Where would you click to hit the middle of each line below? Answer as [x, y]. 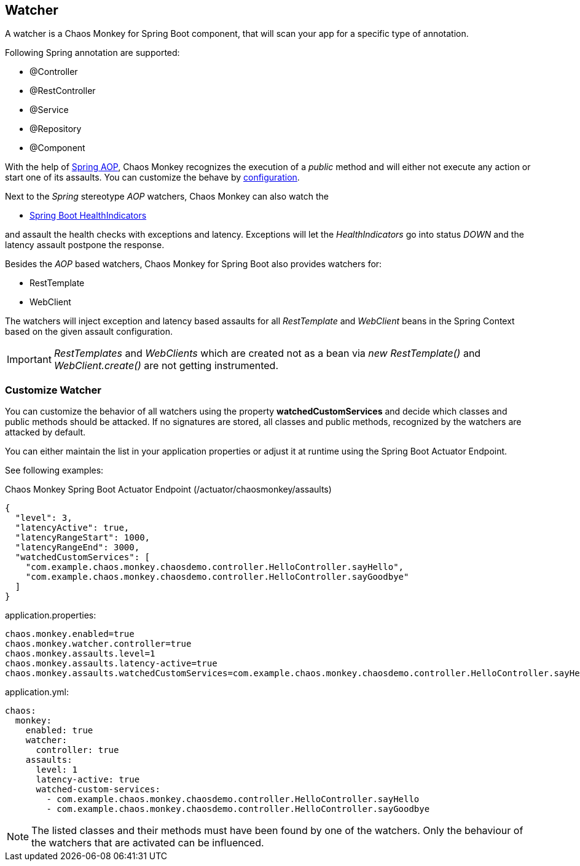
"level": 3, [44, 518]
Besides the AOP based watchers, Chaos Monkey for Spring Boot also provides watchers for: [194, 264]
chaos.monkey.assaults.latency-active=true [111, 664]
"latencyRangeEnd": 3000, [77, 548]
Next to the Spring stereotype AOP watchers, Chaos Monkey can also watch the [167, 197]
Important [29, 360]
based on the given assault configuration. [89, 332]
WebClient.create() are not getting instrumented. [166, 366]
